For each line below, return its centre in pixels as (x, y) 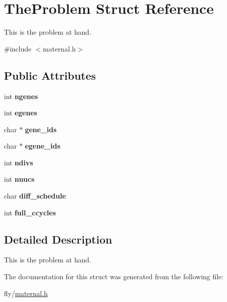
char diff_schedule (35, 196)
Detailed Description (58, 239)
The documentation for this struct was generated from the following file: (114, 277)
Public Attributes (50, 75)
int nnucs (19, 179)
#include (18, 48)
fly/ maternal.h (26, 293)
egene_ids (43, 146)
